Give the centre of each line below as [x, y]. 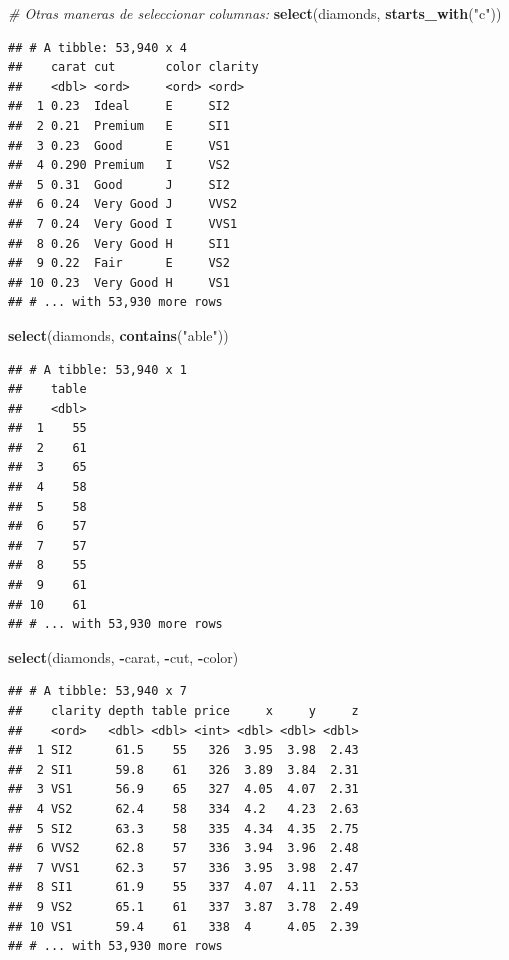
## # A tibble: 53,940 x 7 [97, 691]
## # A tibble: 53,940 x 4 [97, 47]
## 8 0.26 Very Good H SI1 [119, 243]
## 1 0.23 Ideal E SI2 [119, 106]
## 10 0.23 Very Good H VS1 [119, 282]
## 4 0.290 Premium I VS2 [119, 165]
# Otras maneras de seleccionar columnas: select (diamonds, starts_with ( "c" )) [255, 13]
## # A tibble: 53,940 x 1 [97, 369]
